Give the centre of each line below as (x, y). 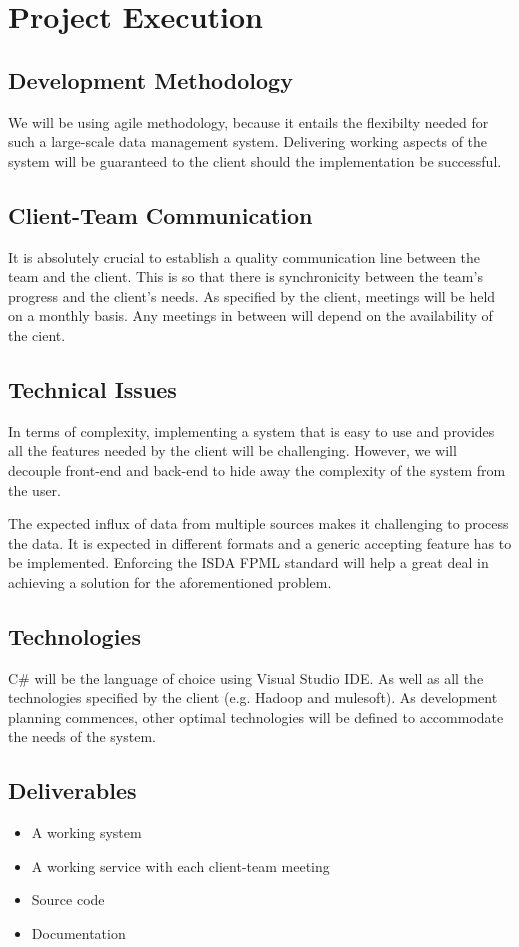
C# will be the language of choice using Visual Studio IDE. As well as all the (246, 677)
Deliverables (72, 790)
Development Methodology (150, 79)
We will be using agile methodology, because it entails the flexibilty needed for (248, 121)
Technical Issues (92, 388)
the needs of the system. (82, 736)
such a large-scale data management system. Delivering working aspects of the (248, 141)
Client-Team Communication (160, 214)
